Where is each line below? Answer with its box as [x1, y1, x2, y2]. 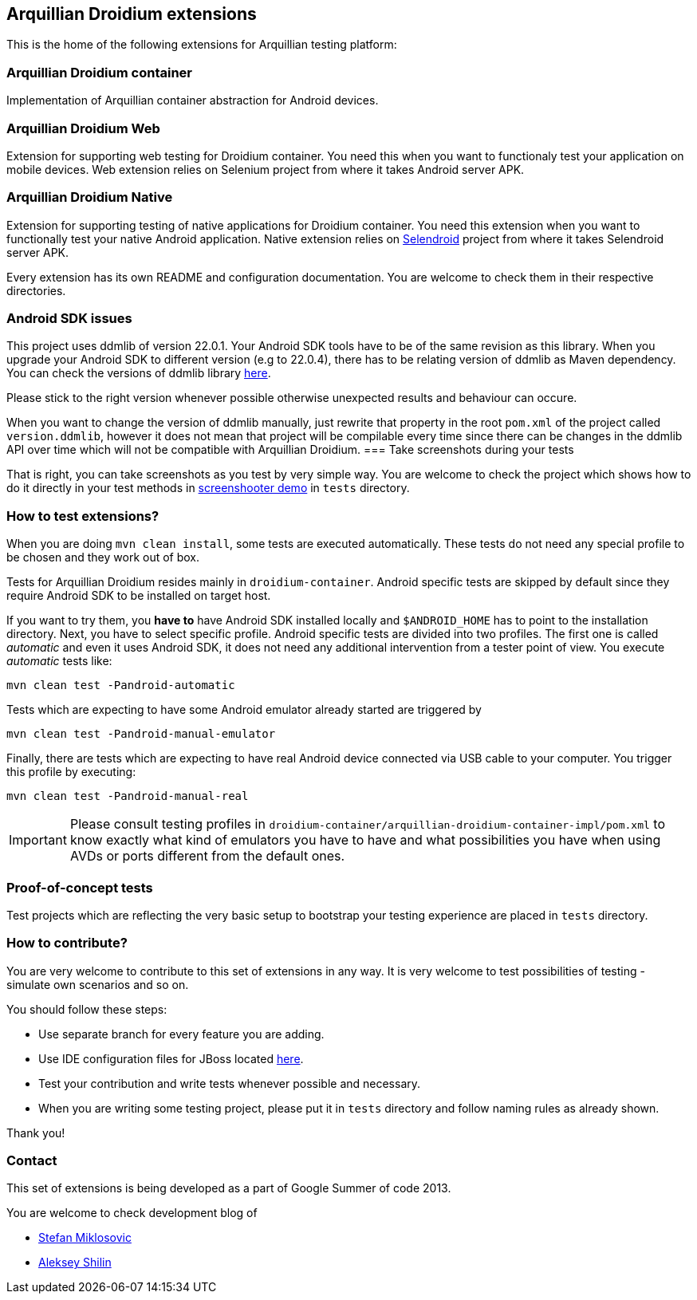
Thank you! [6, 1125, 65, 1140]
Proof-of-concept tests [6, 879, 153, 896]
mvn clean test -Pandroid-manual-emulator [6, 727, 276, 741]
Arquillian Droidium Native [6, 189, 173, 206]
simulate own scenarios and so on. [6, 977, 189, 991]
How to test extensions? [6, 507, 159, 524]
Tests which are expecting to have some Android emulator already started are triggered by [6, 703, 482, 717]
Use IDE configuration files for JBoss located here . [38, 1051, 304, 1066]
